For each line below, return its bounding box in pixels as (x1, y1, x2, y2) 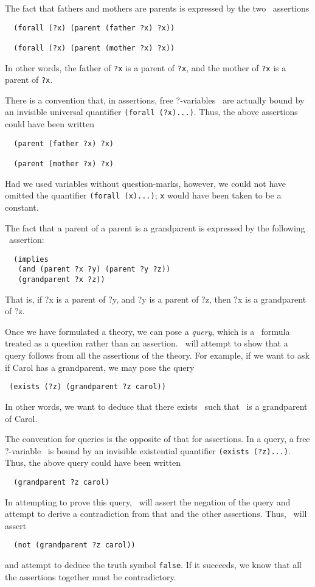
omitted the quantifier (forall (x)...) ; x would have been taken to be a (5, 189, 282, 202)
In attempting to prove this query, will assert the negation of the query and (5, 495, 291, 508)
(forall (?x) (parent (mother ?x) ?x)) (13, 43, 175, 52)
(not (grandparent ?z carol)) (13, 541, 136, 550)
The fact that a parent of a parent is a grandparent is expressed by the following (5, 221, 305, 234)
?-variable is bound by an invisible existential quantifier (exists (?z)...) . (5, 444, 291, 457)
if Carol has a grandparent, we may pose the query (5, 360, 195, 373)
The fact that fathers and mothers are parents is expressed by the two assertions (5, 2, 310, 14)
